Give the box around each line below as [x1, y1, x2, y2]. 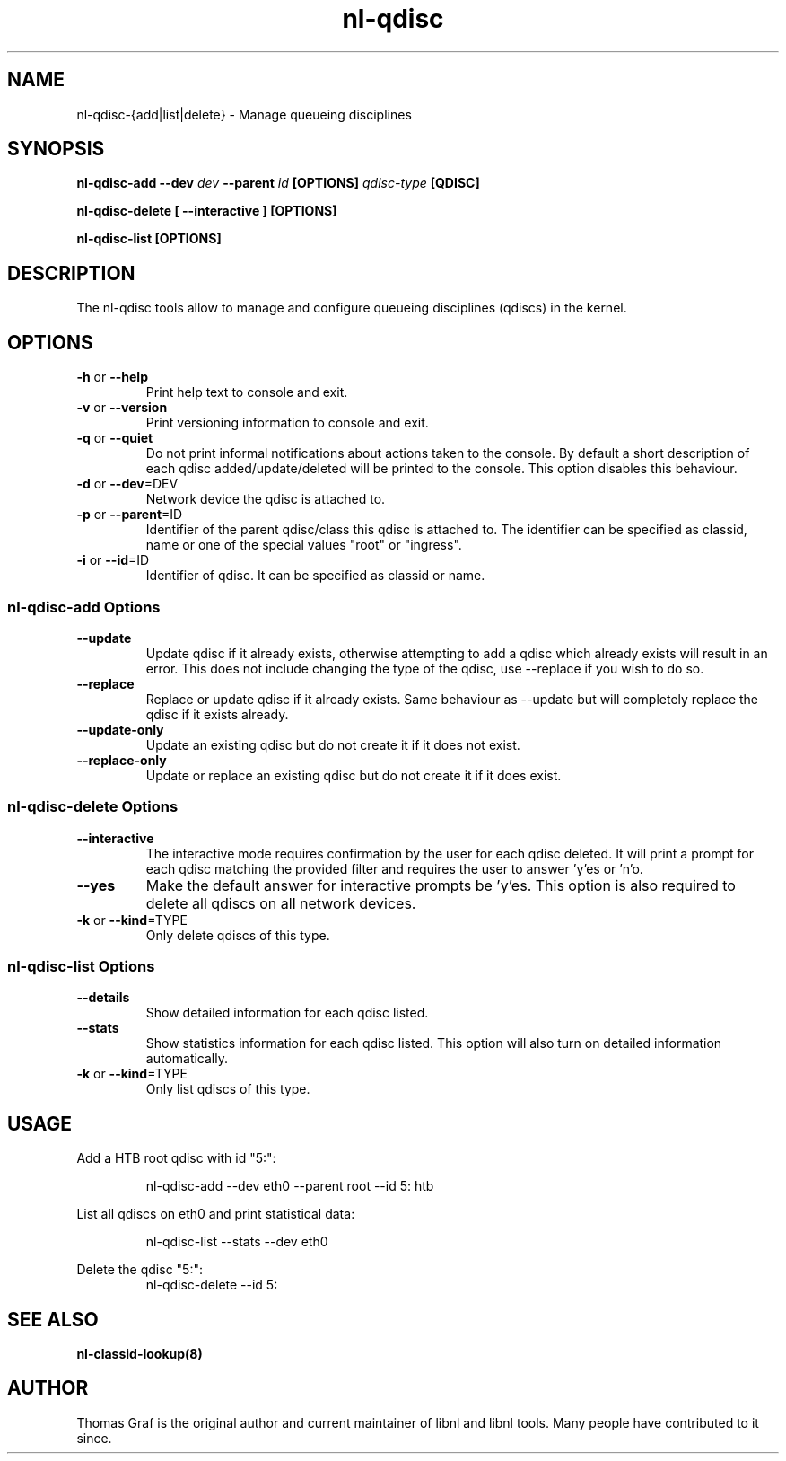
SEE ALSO [7, 1307, 99, 1331]
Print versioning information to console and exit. [145, 415, 429, 431]
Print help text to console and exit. [145, 384, 348, 400]
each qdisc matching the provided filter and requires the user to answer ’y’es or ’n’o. [145, 860, 643, 876]
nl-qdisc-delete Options [7, 797, 179, 816]
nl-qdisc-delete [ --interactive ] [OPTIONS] [76, 203, 337, 219]
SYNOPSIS [7, 137, 105, 161]
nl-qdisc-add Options [7, 597, 161, 616]
